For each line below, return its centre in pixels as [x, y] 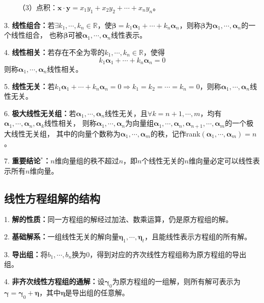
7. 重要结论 [22, 161]
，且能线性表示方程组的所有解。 [198, 237]
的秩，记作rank [175, 133]
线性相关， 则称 [70, 123]
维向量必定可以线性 [221, 161]
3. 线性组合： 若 [30, 25]
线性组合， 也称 [37, 35]
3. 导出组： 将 [26, 254]
